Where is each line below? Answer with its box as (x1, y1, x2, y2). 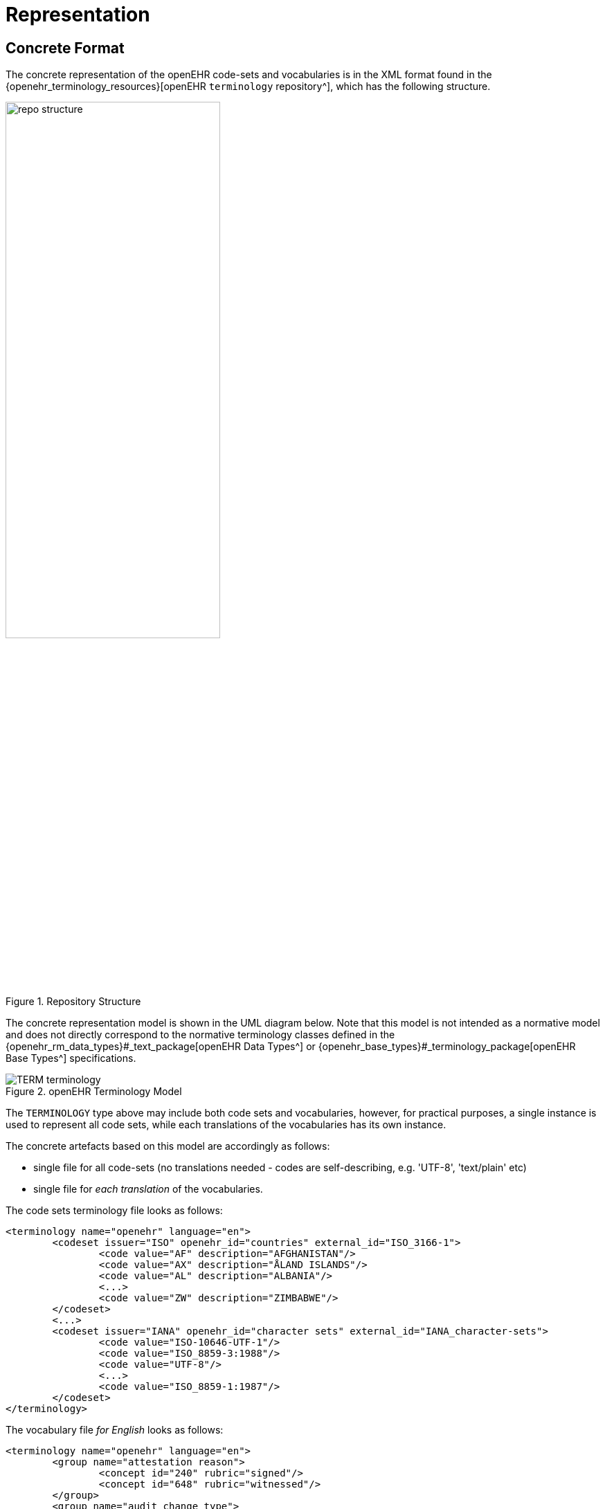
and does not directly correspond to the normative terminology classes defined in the (6, 1029, 395, 1041)
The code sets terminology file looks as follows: (6, 1204, 223, 1217)
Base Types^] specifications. (6, 1052, 136, 1065)
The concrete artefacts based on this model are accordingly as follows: (6, 1140, 330, 1153)
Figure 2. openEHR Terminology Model (6, 1085, 182, 1098)
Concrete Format (6, 39, 125, 57)
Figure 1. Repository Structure (6, 995, 141, 1008)
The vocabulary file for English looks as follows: (6, 1424, 224, 1436)
